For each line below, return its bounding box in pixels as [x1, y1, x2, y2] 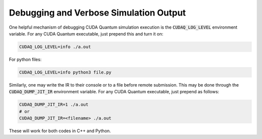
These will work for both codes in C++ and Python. [9, 128, 111, 134]
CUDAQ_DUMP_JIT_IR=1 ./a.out [19, 102, 89, 107]
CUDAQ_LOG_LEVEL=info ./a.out [19, 44, 91, 50]
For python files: [9, 56, 42, 62]
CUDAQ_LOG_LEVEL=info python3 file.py [19, 69, 112, 75]
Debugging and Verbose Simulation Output [9, 7, 186, 18]
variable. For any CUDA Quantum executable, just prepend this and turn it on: [9, 31, 164, 36]
